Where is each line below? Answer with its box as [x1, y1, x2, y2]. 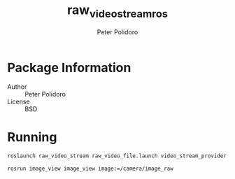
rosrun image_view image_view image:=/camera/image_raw [7, 165, 173, 173]
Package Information [7, 59, 131, 76]
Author [7, 83, 27, 91]
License [7, 97, 30, 106]
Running [7, 129, 57, 145]
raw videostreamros [66, 2, 169, 20]
